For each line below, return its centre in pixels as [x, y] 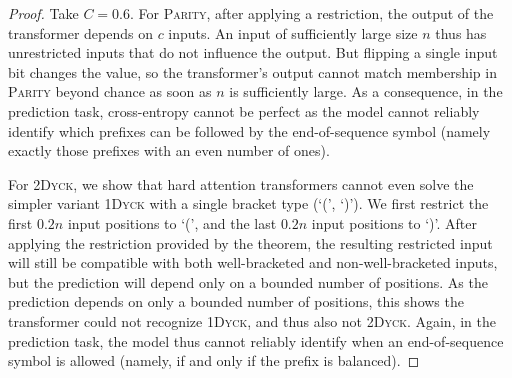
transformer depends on [80, 32]
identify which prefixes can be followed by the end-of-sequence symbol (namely [249, 130]
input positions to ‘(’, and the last [172, 222]
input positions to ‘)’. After [394, 222]
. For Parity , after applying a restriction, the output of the [311, 13]
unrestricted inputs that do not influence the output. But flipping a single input [253, 52]
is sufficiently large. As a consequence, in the [366, 91]
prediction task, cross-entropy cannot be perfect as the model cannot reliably [244, 110]
